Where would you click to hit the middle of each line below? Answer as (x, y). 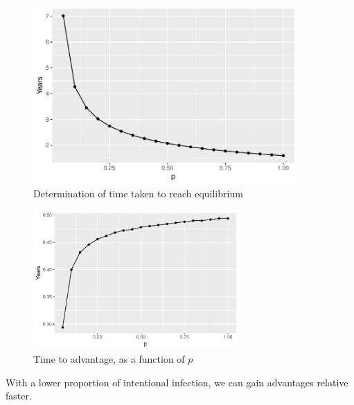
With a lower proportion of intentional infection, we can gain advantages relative (177, 382)
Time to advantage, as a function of (109, 359)
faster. (19, 396)
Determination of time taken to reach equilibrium (138, 193)
